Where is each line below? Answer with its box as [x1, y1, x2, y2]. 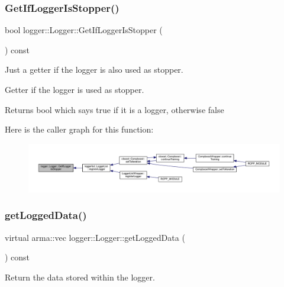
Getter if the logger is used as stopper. [5, 83, 144, 95]
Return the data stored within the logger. [5, 270, 155, 283]
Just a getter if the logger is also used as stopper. [5, 63, 183, 76]
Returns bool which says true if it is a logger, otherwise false [5, 103, 224, 115]
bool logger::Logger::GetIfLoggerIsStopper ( [5, 24, 163, 36]
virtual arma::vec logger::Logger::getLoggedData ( [5, 231, 185, 243]
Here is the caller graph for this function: [5, 123, 154, 136]
